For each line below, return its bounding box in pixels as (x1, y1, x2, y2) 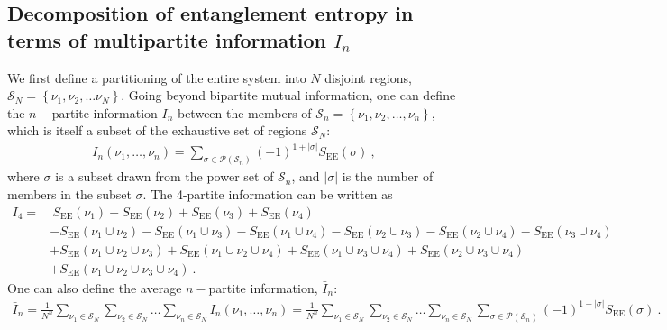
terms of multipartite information (7, 25, 326, 53)
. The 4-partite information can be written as (142, 184, 393, 203)
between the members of (177, 103, 312, 122)
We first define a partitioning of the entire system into (7, 68, 306, 87)
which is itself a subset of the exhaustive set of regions (7, 121, 307, 140)
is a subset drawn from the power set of (55, 167, 274, 186)
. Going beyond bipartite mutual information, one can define (121, 86, 456, 105)
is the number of (342, 167, 434, 186)
